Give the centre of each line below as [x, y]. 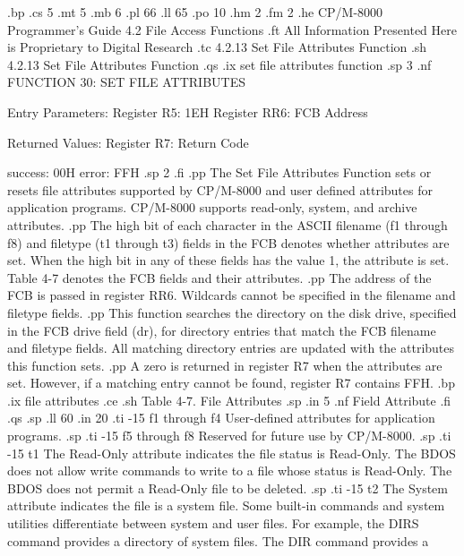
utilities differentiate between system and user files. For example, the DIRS [213, 523]
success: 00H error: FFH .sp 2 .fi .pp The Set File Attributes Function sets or [219, 172]
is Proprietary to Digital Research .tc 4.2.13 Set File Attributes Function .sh [217, 47]
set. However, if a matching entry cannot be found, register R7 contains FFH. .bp [231, 383]
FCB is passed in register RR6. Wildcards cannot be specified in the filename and [232, 295]
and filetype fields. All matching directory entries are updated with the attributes [231, 348]
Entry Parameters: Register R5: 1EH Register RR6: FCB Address [188, 111]
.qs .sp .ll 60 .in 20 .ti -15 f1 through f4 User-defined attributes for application [221, 418]
